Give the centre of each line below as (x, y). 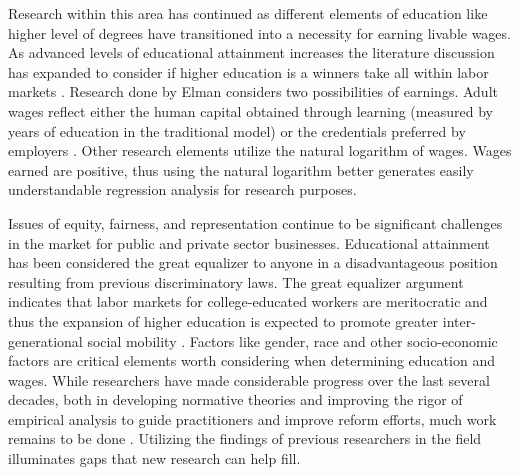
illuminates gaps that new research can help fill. (154, 458)
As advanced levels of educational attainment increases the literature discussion (251, 52)
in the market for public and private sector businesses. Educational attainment (249, 242)
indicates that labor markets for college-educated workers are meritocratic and (248, 301)
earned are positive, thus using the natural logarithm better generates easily (241, 169)
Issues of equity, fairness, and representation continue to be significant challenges (255, 222)
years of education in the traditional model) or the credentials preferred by (237, 130)
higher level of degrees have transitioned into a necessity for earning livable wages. (259, 32)
